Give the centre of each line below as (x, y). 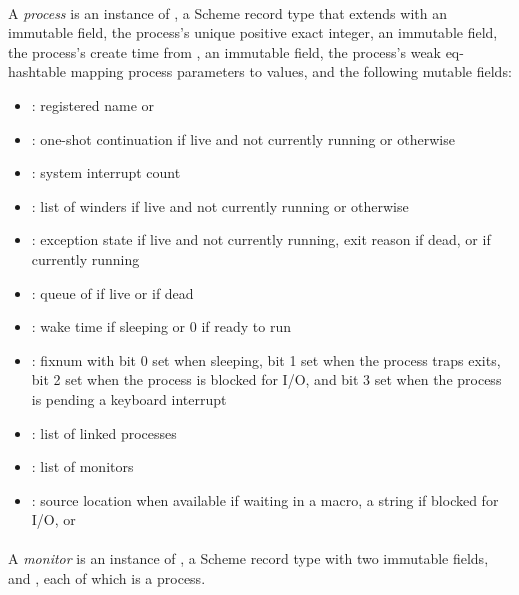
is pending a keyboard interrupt (129, 398)
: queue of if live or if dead (112, 292)
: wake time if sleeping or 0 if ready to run (161, 326)
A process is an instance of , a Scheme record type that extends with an (227, 12)
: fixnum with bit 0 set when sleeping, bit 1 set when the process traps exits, (266, 359)
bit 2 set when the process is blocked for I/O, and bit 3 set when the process (266, 379)
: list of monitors (82, 466)
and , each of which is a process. (107, 578)
